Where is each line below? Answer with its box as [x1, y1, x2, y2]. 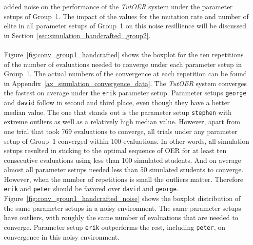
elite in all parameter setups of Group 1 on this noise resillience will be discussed [4, 21, 247, 31]
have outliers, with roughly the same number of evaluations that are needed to [4, 212, 238, 223]
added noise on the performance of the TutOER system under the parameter [4, 1, 233, 11]
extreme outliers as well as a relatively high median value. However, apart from [4, 116, 240, 127]
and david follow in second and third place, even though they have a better [4, 97, 230, 107]
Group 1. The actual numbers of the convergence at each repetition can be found [4, 68, 247, 79]
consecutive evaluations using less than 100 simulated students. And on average [4, 155, 241, 165]
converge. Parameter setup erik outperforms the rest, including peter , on [4, 222, 225, 232]
